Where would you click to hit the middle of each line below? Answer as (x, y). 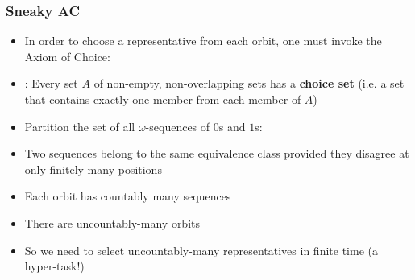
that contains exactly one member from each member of (163, 99)
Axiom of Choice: (67, 56)
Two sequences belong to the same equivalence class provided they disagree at (217, 153)
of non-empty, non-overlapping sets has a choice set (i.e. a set (249, 83)
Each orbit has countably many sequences (128, 196)
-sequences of (178, 126)
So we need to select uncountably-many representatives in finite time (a (201, 250)
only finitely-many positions (93, 169)
